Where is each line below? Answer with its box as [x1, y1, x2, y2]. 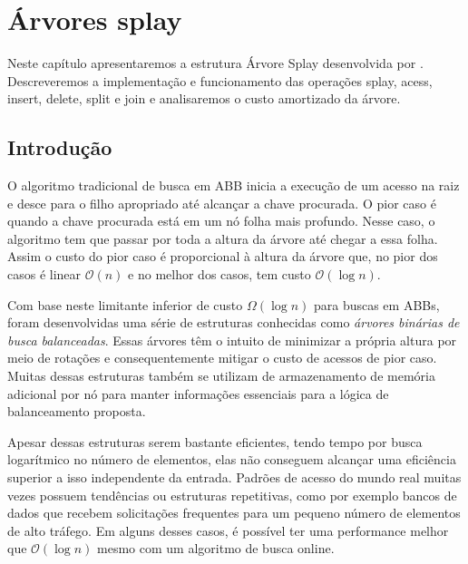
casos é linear [7, 265, 82, 284]
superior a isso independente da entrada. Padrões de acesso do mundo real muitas [7, 468, 462, 487]
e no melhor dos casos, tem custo [128, 265, 311, 284]
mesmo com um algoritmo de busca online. [97, 539, 335, 558]
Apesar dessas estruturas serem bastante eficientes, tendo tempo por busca [7, 432, 423, 451]
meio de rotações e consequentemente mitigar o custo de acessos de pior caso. [7, 348, 437, 367]
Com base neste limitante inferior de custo [7, 295, 243, 314]
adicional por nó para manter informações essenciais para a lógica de [7, 384, 389, 403]
